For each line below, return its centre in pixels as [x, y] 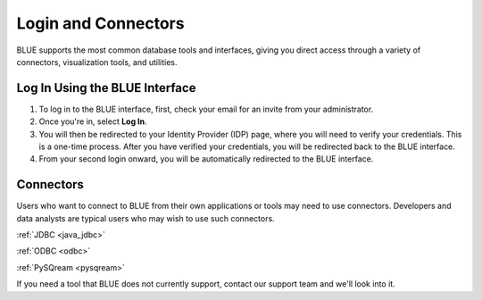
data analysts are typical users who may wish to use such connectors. [146, 218]
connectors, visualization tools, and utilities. [97, 62]
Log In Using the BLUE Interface [106, 88]
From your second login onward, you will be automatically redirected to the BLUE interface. [206, 159]
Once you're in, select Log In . [93, 121]
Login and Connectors [100, 23]
